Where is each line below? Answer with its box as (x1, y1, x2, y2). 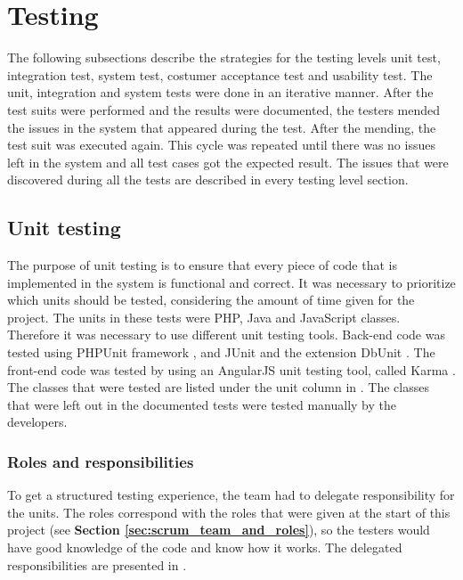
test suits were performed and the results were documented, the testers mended (7, 100, 441, 118)
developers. (7, 413, 68, 431)
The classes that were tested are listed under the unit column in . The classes (7, 378, 429, 396)
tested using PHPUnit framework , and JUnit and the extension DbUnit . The (7, 343, 435, 362)
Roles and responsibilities (7, 450, 194, 472)
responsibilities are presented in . (7, 555, 187, 574)
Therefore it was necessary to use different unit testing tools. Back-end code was (7, 325, 445, 344)
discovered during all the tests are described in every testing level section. (7, 170, 409, 189)
